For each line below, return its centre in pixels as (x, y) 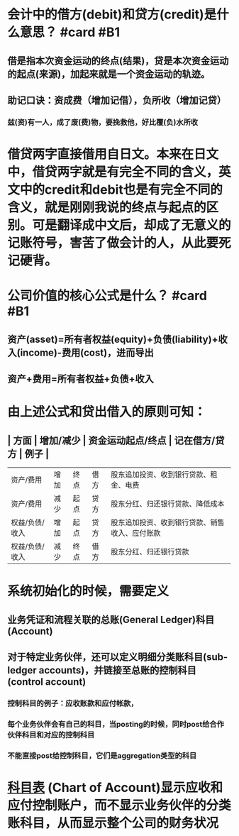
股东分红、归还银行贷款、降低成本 (168, 504)
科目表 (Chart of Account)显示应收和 (115, 787)
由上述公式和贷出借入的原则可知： (107, 412)
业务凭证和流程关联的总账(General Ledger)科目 (111, 619)
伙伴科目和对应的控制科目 (51, 735)
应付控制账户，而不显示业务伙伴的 (107, 805)
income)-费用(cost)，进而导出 (87, 352)
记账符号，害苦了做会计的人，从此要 (113, 243)
